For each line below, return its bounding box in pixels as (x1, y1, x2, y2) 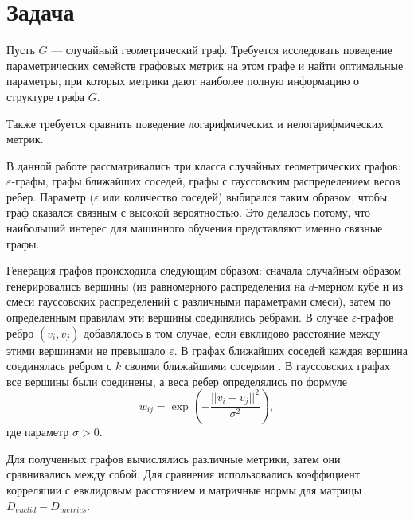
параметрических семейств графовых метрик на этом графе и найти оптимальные (6, 57, 404, 73)
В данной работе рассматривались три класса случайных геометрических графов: (6, 157, 401, 174)
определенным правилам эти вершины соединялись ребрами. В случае (6, 309, 349, 326)
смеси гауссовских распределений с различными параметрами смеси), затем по (6, 293, 391, 310)
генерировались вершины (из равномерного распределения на (6, 277, 306, 294)
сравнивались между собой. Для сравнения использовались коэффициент (6, 466, 360, 482)
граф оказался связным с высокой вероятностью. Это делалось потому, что (6, 204, 371, 220)
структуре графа (6, 88, 84, 104)
